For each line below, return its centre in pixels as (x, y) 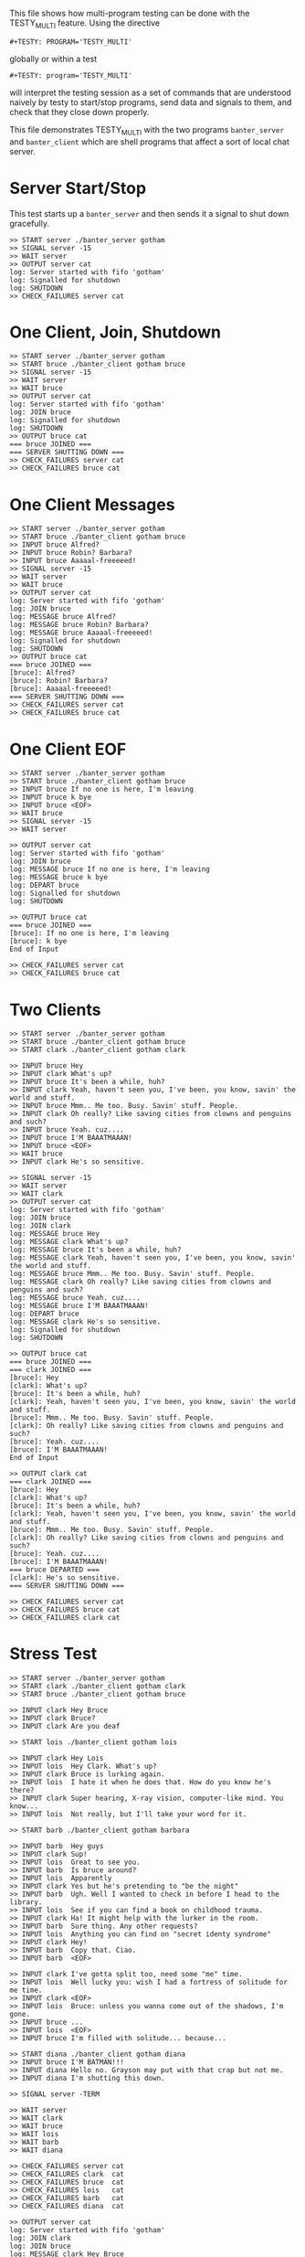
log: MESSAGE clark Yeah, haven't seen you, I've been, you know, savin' (153, 1258)
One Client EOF (68, 749)
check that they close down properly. (79, 112)
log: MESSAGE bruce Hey (55, 1234)
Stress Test (53, 1654)
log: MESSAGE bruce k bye (58, 878)
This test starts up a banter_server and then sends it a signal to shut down (149, 213)
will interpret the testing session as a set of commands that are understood (151, 92)
